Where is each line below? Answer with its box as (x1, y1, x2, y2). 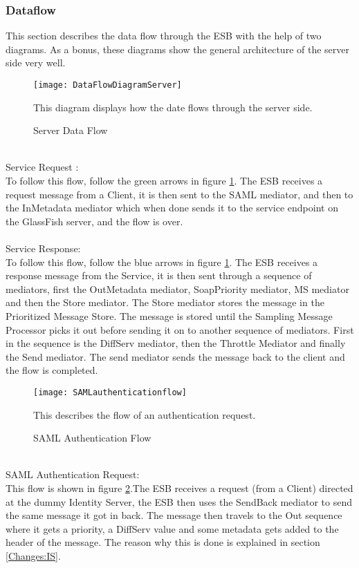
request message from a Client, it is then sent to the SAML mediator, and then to (6, 187, 353, 201)
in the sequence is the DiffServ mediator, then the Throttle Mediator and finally (6, 336, 346, 350)
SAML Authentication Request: (6, 467, 140, 482)
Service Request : (6, 160, 79, 174)
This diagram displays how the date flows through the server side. (33, 100, 313, 114)
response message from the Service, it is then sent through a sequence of (6, 268, 312, 283)
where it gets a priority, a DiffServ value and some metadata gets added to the (6, 521, 339, 536)
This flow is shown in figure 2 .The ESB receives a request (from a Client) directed (6, 480, 353, 495)
